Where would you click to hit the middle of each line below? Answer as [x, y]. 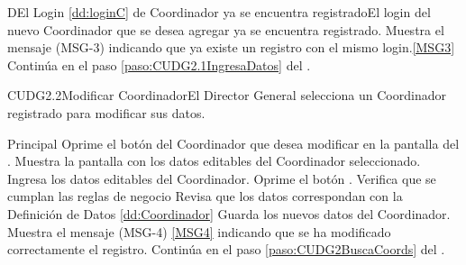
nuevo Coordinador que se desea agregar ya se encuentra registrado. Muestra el [226, 29]
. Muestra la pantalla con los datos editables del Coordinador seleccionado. [214, 161]
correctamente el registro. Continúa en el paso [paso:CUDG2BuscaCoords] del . [226, 249]
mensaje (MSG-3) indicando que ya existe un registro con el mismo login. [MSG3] [231, 47]
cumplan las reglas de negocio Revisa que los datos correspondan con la [205, 196]
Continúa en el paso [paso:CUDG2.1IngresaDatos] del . [159, 64]
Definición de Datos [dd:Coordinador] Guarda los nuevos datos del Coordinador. [229, 213]
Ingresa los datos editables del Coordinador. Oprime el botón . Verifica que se [222, 178]
